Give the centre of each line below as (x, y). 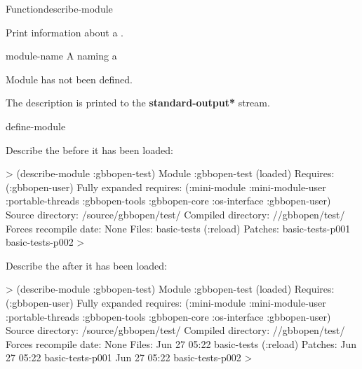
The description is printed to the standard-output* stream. (138, 103)
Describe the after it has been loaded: (86, 265)
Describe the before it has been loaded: (89, 149)
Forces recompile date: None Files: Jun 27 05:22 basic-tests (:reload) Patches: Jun (181, 343)
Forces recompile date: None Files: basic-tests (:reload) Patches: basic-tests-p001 (178, 228)
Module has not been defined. (69, 79)
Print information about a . (65, 32)
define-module (36, 126)
